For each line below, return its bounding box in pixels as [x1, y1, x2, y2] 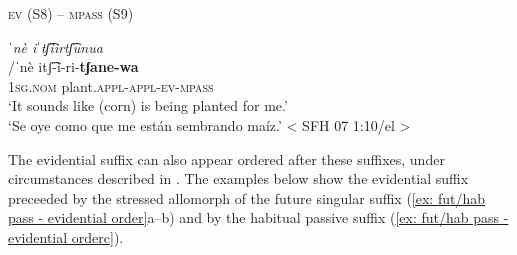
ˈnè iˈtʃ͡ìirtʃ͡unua [8, 36, 103, 57]
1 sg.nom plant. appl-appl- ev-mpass [8, 75, 214, 96]
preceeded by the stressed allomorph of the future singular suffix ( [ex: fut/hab [8, 187, 485, 208]
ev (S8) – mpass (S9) [8, 3, 134, 23]
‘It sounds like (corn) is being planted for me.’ [8, 95, 288, 116]
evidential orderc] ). [8, 226, 124, 247]
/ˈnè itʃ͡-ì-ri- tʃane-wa [8, 56, 139, 77]
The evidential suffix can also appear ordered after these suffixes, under [8, 148, 445, 169]
